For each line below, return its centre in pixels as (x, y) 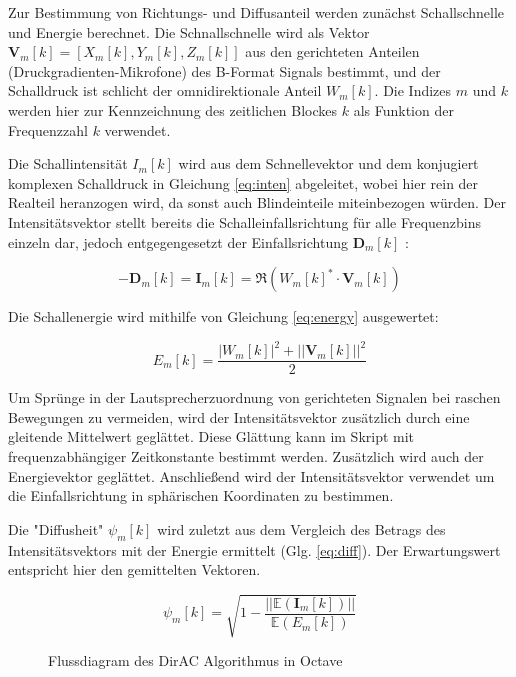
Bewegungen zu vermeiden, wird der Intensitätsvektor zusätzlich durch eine (239, 416)
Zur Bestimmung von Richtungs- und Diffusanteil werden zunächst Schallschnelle (256, 12)
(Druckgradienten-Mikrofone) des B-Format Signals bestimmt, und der (224, 70)
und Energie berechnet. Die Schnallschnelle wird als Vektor (189, 31)
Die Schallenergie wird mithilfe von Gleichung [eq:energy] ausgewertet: (223, 316)
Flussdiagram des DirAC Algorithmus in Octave (195, 660)
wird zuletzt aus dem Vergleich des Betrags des (301, 528)
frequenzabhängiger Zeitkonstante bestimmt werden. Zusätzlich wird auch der (246, 456)
